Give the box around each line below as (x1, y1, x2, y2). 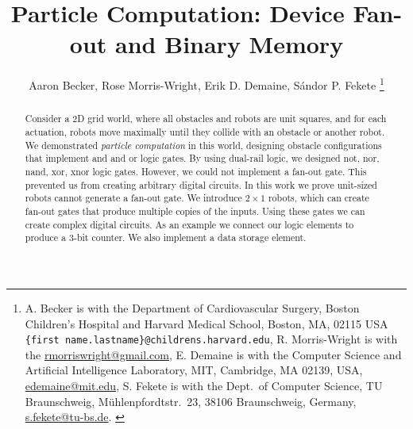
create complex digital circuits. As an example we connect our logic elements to (25, 217, 354, 231)
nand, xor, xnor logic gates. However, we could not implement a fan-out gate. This (25, 164, 367, 178)
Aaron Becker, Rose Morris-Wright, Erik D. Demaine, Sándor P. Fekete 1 (29, 75, 384, 93)
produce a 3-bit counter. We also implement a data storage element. (25, 231, 307, 244)
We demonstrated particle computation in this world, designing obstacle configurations (25, 138, 382, 151)
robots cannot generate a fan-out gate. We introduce (25, 191, 242, 205)
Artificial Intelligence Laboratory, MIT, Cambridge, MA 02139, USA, (25, 362, 363, 378)
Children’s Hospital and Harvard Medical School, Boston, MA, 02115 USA (25, 315, 388, 331)
